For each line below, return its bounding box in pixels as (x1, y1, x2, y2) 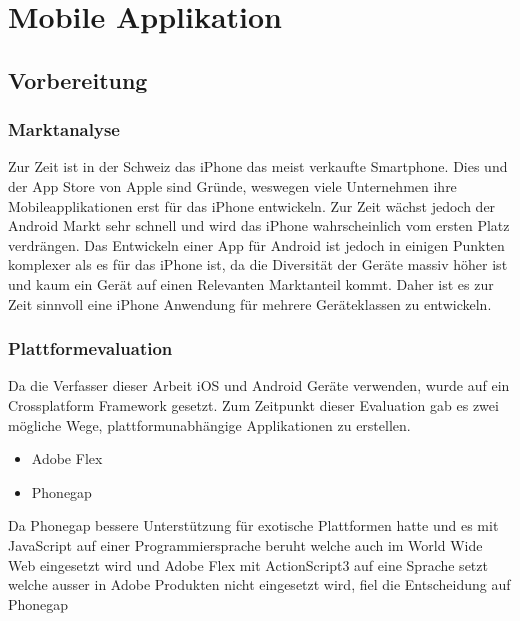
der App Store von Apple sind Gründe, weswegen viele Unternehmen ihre (8, 175, 457, 196)
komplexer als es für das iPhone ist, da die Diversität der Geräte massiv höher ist (8, 254, 508, 275)
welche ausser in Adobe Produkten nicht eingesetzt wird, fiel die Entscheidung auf (8, 574, 511, 595)
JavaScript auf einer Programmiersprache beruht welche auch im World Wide (8, 534, 483, 555)
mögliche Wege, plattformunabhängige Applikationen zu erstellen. (8, 414, 411, 435)
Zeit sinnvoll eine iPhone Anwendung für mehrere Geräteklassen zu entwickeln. (8, 293, 492, 314)
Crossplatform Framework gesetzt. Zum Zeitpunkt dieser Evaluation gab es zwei (8, 394, 499, 415)
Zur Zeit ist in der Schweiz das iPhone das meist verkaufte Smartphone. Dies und (8, 156, 508, 177)
